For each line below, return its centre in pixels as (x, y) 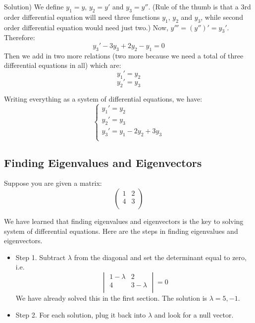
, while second (222, 17)
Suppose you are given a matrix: (53, 183)
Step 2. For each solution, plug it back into (81, 314)
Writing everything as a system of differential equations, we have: (103, 98)
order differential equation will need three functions (82, 17)
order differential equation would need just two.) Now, (86, 27)
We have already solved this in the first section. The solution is (111, 297)
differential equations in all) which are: (63, 65)
